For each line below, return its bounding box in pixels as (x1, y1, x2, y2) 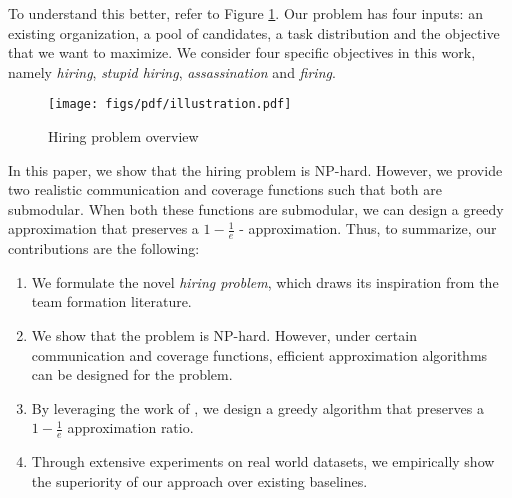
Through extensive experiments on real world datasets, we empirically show (31, 451, 495, 472)
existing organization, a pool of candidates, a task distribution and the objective (8, 22, 500, 43)
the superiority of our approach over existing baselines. (31, 470, 368, 491)
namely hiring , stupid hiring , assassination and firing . (8, 61, 336, 82)
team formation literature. (31, 291, 192, 312)
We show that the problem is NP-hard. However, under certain (31, 325, 417, 346)
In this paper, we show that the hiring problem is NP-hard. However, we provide (8, 159, 503, 180)
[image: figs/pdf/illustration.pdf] (48, 97, 292, 112)
